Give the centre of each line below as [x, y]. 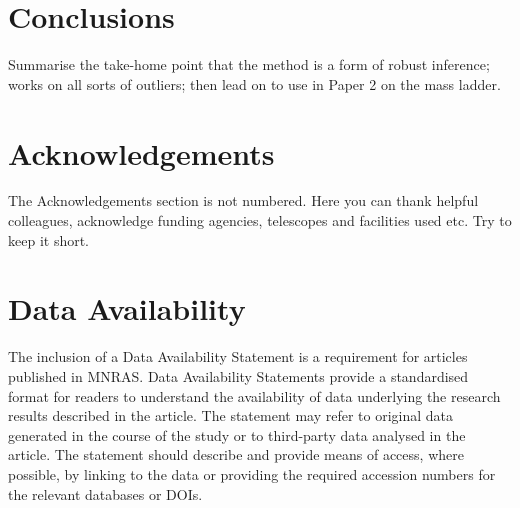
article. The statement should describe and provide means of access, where [236, 454]
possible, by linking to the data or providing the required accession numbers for [252, 473]
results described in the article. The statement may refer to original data [231, 415]
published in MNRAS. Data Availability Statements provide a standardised [238, 375]
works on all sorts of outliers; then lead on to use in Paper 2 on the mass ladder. [254, 83]
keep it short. [49, 239]
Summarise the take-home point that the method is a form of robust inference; [249, 64]
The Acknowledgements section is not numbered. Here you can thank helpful [243, 200]
